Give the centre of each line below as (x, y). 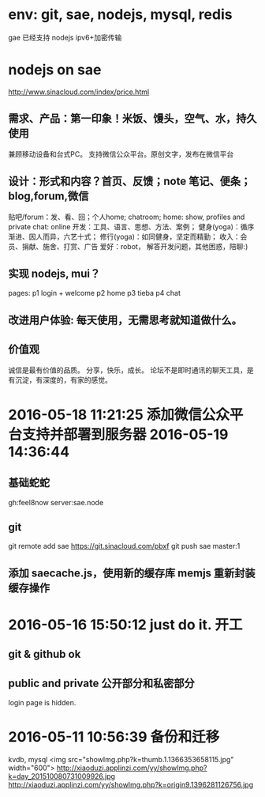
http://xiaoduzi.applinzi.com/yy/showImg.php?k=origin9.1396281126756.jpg (131, 785)
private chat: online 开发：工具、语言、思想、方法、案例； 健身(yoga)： (124, 226)
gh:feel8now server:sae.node (56, 502)
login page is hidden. (42, 703)
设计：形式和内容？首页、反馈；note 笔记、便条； (129, 181)
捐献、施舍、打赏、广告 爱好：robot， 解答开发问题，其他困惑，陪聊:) (135, 246)
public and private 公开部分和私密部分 (101, 683)
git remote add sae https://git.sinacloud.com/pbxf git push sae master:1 (124, 546)
